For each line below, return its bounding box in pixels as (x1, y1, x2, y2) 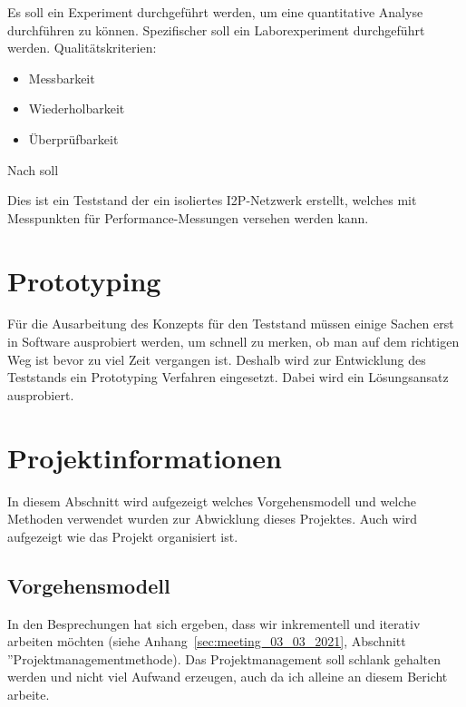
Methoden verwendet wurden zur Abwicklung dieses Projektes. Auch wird (7, 509, 418, 528)
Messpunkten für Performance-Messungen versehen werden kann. (7, 208, 369, 227)
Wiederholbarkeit (28, 99, 125, 118)
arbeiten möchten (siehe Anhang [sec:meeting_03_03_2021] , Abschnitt (7, 632, 406, 651)
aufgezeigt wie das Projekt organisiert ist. (7, 526, 238, 545)
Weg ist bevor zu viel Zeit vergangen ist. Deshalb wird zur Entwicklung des (7, 349, 426, 368)
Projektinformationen (7, 438, 282, 476)
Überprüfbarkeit (28, 129, 119, 148)
